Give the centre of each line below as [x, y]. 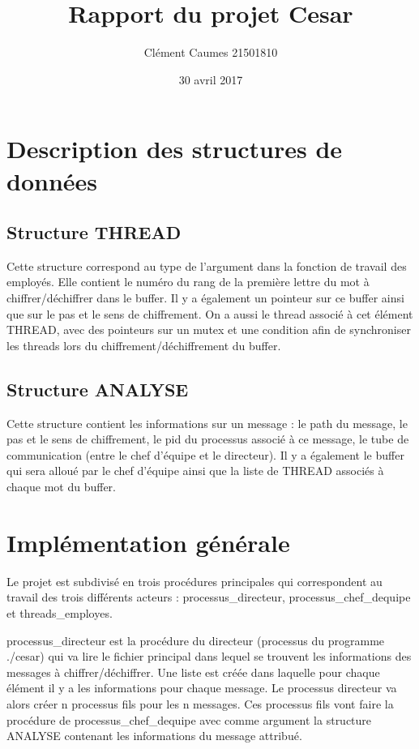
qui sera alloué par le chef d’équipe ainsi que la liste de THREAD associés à [195, 471]
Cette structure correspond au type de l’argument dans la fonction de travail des [207, 265]
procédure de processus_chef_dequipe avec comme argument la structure [189, 719]
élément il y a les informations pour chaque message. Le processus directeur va [202, 688]
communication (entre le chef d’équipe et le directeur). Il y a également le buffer [205, 454]
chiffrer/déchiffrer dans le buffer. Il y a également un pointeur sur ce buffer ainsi [205, 298]
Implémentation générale [148, 542]
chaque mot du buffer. [61, 487]
